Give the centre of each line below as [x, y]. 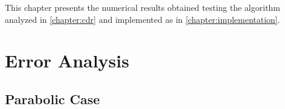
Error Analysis [67, 61]
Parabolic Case [53, 98]
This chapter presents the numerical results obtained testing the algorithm [143, 7]
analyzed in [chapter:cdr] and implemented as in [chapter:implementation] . [142, 19]
